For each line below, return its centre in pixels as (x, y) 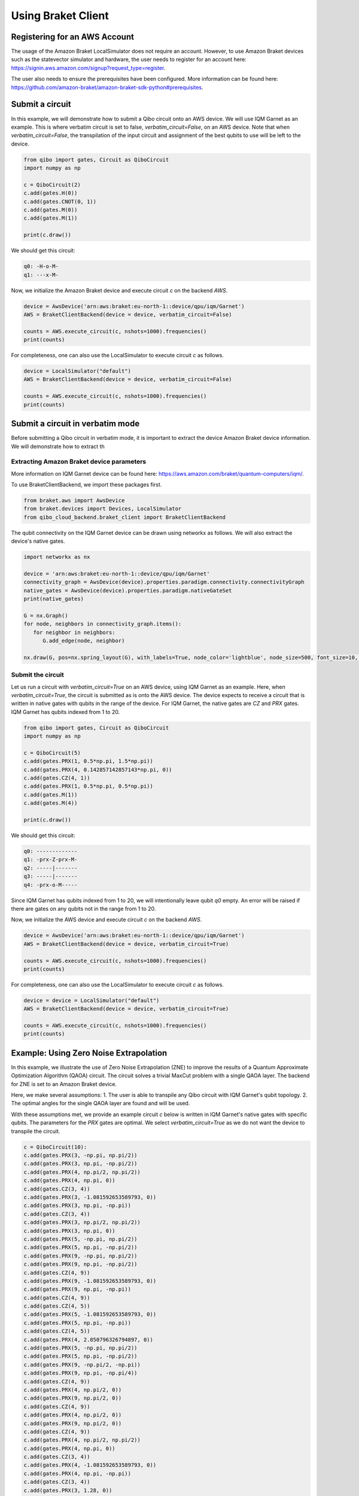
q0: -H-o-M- (41, 267)
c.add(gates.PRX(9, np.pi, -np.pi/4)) (80, 1373)
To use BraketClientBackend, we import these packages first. (86, 485)
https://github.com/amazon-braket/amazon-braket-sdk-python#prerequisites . (107, 87)
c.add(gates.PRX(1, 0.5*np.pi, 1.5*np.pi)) (89, 761)
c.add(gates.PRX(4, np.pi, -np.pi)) (77, 1473)
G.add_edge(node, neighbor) (84, 641)
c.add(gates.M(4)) (51, 803)
